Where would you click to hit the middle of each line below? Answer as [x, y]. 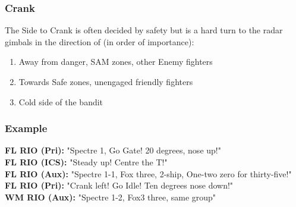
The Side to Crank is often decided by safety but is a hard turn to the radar [144, 30]
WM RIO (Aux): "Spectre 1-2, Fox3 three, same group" [111, 197]
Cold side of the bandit [61, 101]
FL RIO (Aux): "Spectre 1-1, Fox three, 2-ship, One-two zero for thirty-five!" [148, 173]
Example [26, 128]
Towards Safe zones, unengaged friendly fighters [106, 81]
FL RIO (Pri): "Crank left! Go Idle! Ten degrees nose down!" [119, 185]
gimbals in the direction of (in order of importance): [100, 41]
